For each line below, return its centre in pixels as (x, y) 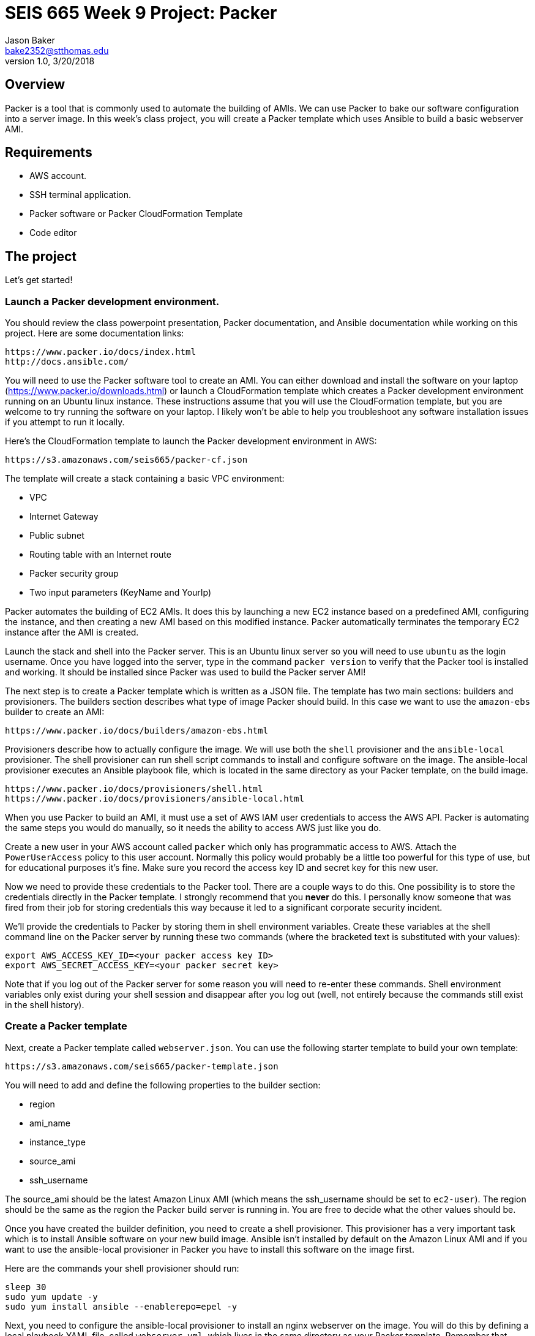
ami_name (50, 1123)
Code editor (53, 233)
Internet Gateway (64, 517)
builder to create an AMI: (55, 712)
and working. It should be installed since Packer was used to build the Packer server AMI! (185, 672)
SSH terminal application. (80, 195)
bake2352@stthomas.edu (57, 50)
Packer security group (74, 574)
